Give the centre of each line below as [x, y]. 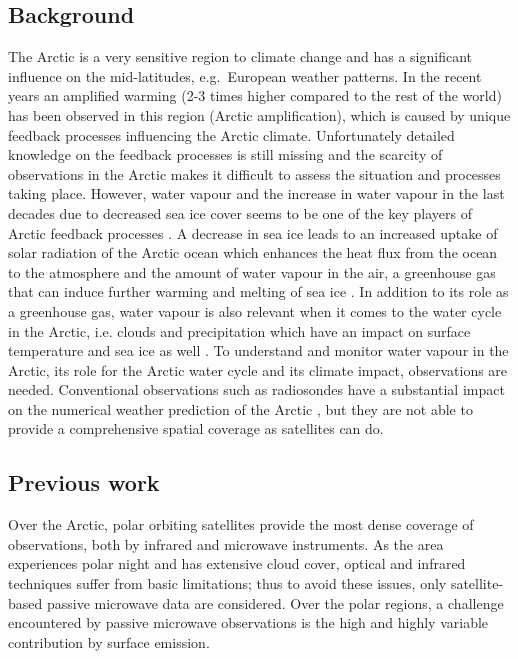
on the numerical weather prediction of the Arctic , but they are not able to [240, 408]
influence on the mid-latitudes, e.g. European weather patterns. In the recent [245, 75]
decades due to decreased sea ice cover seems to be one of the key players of [240, 212]
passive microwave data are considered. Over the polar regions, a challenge [275, 602]
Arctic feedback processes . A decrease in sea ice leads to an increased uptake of [253, 232]
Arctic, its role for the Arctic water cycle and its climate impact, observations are [258, 369]
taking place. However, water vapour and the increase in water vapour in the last [256, 193]
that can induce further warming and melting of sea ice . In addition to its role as [258, 291]
